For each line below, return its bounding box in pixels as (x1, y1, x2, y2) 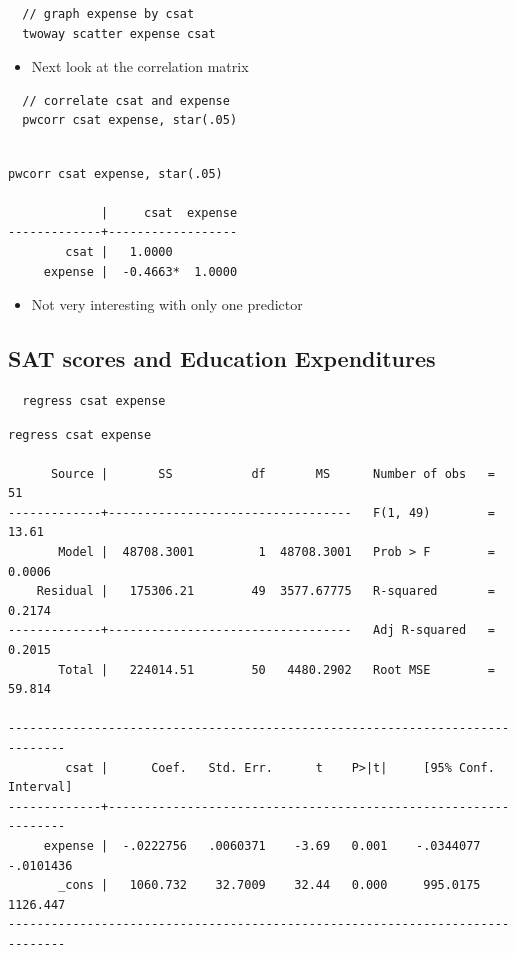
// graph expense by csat (22, 7, 195, 21)
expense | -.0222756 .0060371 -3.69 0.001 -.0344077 (43, 838, 481, 853)
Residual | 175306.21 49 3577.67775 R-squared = (36, 584, 495, 599)
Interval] (8, 780, 73, 795)
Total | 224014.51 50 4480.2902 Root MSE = (58, 662, 495, 677)
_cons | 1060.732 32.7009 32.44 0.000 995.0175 (58, 878, 481, 893)
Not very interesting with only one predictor (31, 294, 303, 315)
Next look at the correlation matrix (31, 56, 249, 77)
